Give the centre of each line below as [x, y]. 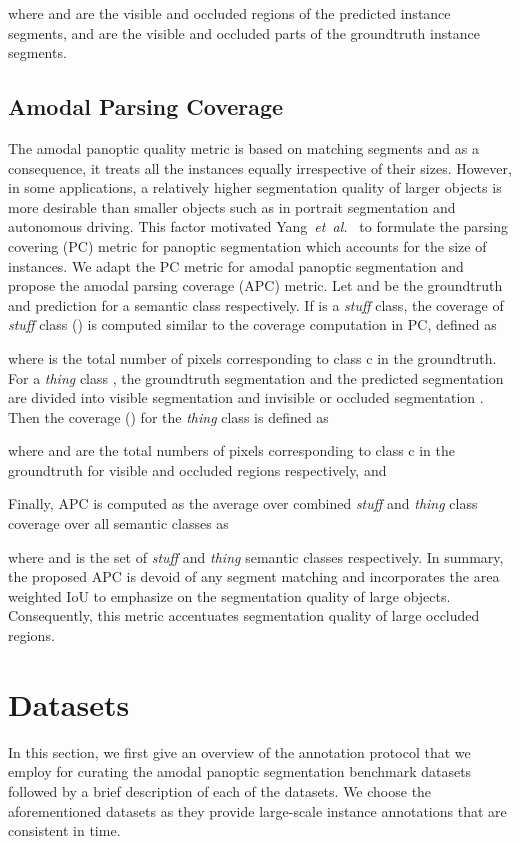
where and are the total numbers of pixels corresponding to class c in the [232, 450]
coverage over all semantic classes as [118, 523]
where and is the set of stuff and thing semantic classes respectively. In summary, [256, 556]
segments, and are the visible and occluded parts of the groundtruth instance [244, 32]
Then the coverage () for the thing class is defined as [168, 416]
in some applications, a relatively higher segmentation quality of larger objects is [255, 187]
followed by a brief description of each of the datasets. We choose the [220, 790]
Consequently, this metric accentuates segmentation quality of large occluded [244, 615]
